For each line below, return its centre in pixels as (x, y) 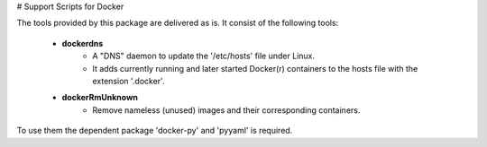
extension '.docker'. (129, 81)
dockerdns (83, 43)
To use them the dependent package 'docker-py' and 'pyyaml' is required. (155, 131)
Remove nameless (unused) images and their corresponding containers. (226, 110)
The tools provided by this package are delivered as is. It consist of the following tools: (178, 23)
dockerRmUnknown (100, 98)
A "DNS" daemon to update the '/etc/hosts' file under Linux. (204, 56)
